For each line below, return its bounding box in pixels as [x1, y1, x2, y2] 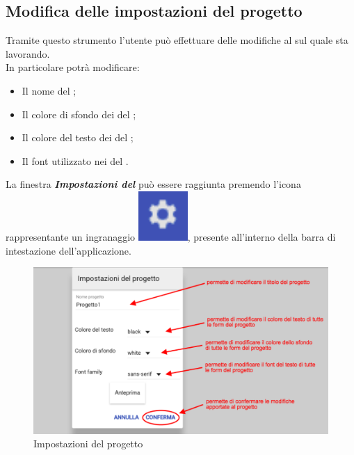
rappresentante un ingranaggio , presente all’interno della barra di [6, 229, 336, 244]
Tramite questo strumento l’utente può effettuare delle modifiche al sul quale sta [6, 33, 348, 47]
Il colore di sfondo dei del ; [22, 106, 136, 121]
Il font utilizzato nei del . [22, 153, 129, 168]
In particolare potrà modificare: [6, 60, 140, 74]
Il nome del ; [22, 83, 77, 97]
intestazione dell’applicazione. [6, 243, 131, 257]
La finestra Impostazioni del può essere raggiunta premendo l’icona [6, 177, 301, 191]
